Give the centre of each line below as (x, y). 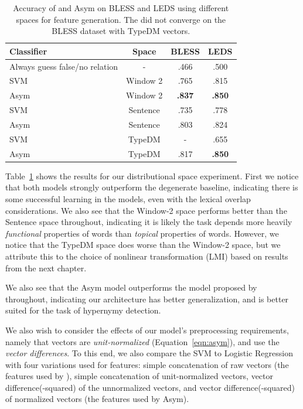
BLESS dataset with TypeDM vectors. (121, 31)
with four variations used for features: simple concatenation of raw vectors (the (147, 364)
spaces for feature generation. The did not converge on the (121, 19)
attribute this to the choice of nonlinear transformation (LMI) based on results (147, 256)
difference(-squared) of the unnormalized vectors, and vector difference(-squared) (150, 387)
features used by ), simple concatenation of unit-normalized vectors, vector (139, 376)
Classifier (28, 51)
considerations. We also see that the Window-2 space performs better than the (146, 210)
